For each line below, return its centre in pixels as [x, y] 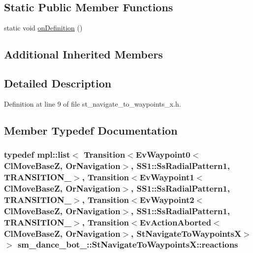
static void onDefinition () [43, 28]
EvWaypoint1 [167, 177]
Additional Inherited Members [83, 54]
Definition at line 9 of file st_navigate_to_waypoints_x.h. [93, 103]
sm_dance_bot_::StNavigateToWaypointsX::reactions [128, 244]
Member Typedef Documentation [91, 130]
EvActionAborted [175, 222]
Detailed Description [58, 83]
